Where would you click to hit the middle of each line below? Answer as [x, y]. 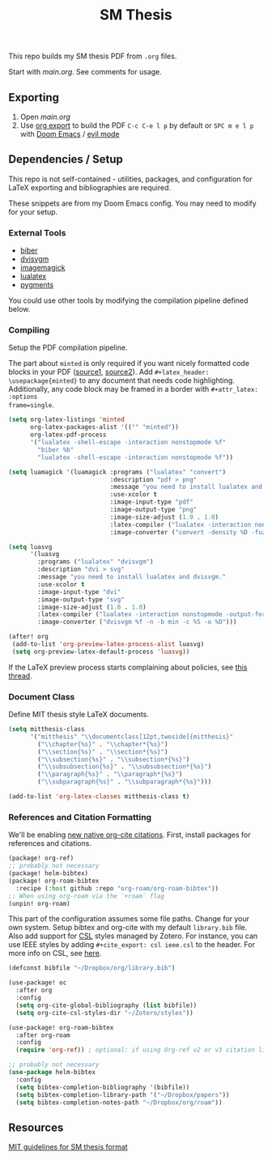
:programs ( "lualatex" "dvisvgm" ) [96, 562]
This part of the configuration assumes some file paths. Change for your [129, 919]
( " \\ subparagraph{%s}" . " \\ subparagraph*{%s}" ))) [125, 782]
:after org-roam [43, 1035]
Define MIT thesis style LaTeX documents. [79, 715]
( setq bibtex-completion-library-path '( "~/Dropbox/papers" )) [123, 1094]
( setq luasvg [30, 547]
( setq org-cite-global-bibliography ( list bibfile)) [106, 1005]
